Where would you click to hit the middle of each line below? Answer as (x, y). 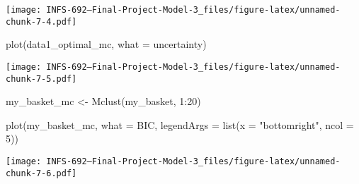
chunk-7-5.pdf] (41, 79)
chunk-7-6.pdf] (41, 173)
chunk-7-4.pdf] (41, 22)
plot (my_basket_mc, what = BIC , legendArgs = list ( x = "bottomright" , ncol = (180, 124)
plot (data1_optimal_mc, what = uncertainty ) (106, 44)
